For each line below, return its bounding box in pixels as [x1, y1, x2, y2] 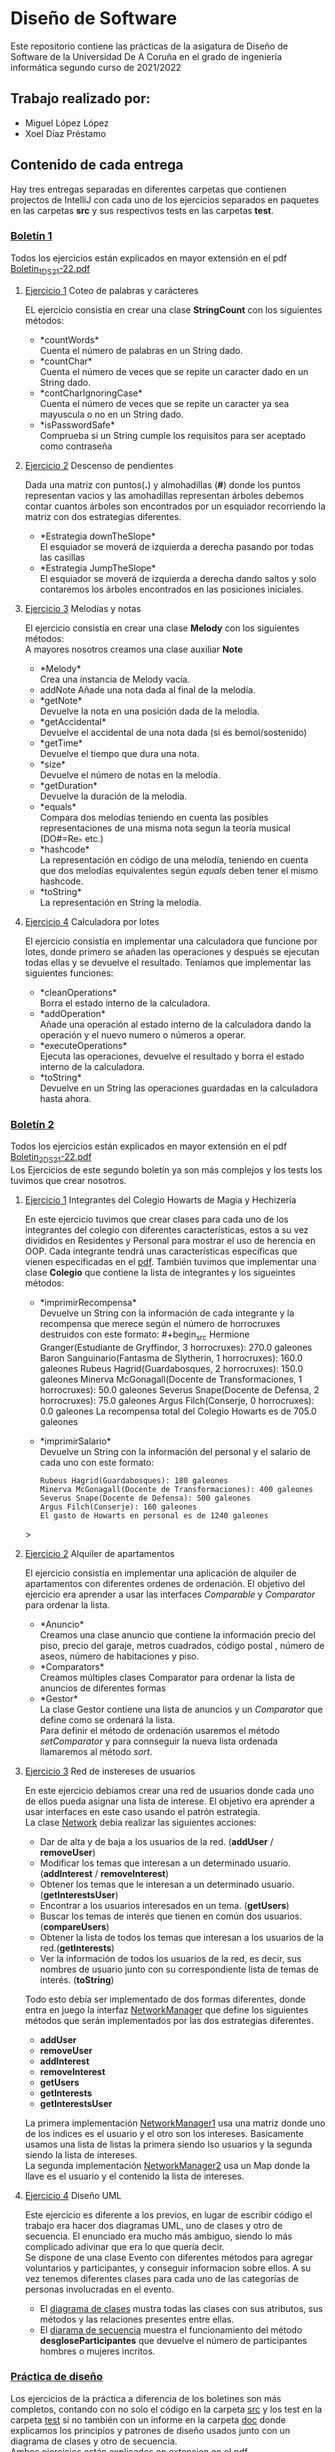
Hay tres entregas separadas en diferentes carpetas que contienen [10, 183, 287, 195]
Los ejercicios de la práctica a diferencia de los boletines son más [10, 2392, 282, 2404]
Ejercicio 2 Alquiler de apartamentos [24, 1547, 175, 1559]
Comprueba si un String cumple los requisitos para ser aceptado [39, 429, 307, 441]
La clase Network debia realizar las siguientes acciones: [24, 1816, 257, 1828]
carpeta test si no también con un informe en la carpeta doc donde [10, 2413, 287, 2426]
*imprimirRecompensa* [39, 1296, 137, 1308]
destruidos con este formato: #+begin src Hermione [39, 1328, 250, 1342]
